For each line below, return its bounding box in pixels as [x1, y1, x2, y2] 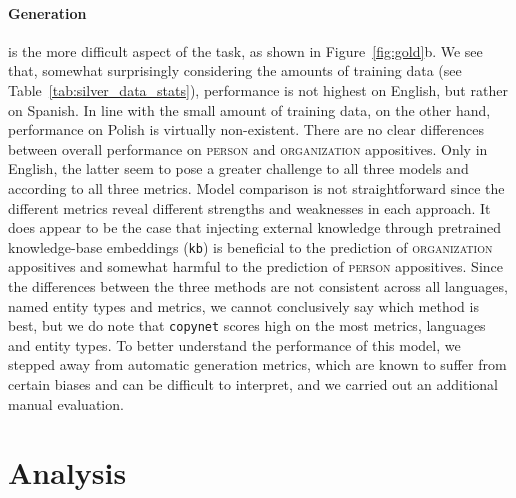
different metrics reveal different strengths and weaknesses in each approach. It [8, 197, 491, 218]
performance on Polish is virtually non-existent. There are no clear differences [8, 119, 484, 140]
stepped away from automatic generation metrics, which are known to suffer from [8, 354, 507, 375]
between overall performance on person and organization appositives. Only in [8, 138, 488, 159]
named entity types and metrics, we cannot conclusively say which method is [8, 295, 479, 316]
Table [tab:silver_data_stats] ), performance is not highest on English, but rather [8, 79, 508, 100]
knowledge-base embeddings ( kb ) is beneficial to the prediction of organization [8, 236, 493, 257]
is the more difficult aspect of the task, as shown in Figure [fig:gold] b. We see [8, 40, 483, 61]
